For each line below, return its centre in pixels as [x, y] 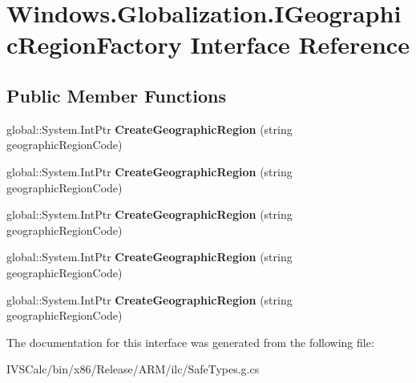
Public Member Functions [116, 95]
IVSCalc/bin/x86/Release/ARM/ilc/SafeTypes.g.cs [133, 369]
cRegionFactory [94, 44]
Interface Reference [300, 44]
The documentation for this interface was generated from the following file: [190, 342]
